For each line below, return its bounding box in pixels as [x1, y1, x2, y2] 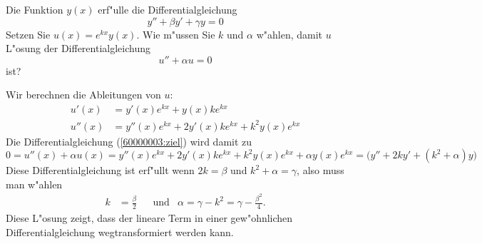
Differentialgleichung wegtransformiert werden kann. [6, 224, 234, 239]
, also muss [297, 163, 344, 178]
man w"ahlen [6, 176, 63, 191]
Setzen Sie [6, 26, 51, 41]
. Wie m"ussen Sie [136, 26, 215, 41]
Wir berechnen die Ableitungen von [6, 87, 161, 102]
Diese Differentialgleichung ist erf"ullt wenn [6, 163, 195, 178]
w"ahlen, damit [256, 26, 323, 41]
